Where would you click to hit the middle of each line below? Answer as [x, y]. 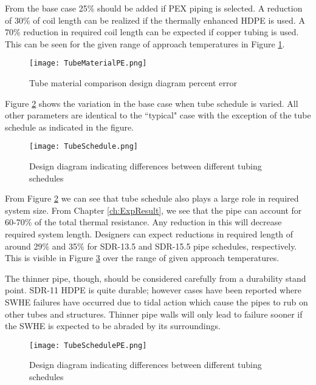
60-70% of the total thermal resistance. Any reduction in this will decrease [143, 222]
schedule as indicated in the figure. [70, 127]
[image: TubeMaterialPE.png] [88, 63]
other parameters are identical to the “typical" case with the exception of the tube [158, 115]
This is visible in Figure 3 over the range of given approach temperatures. [142, 258]
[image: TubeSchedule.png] [84, 147]
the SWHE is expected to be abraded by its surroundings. [113, 326]
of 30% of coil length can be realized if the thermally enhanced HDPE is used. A [155, 20]
